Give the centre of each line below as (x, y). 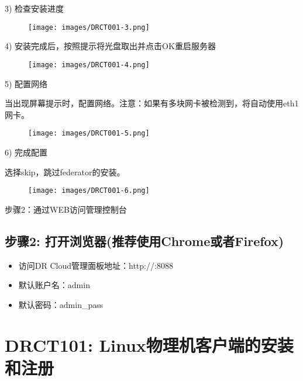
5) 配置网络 (26, 83)
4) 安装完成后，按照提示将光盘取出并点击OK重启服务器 (110, 46)
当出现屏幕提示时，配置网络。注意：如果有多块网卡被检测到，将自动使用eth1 (152, 103)
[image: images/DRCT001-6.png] (89, 191)
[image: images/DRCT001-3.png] (89, 27)
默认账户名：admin (54, 285)
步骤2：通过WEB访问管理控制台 (66, 209)
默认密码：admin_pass (61, 304)
